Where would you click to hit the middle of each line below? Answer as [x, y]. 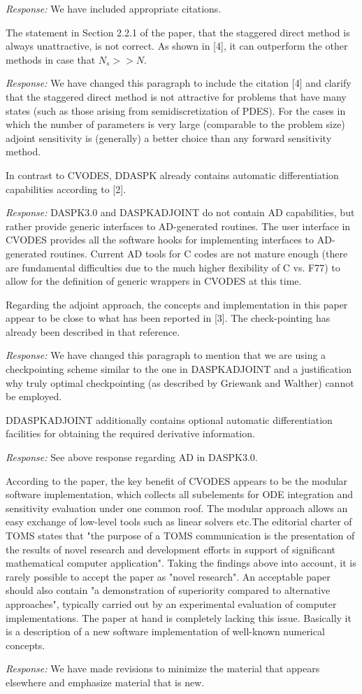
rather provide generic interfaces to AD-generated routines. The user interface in [178, 226]
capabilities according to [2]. [66, 189]
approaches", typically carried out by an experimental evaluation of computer [171, 603]
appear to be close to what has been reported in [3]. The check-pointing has [168, 318]
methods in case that [51, 59]
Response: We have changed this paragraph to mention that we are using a [166, 355]
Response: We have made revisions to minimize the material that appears [163, 668]
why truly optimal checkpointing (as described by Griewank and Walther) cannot [180, 382]
